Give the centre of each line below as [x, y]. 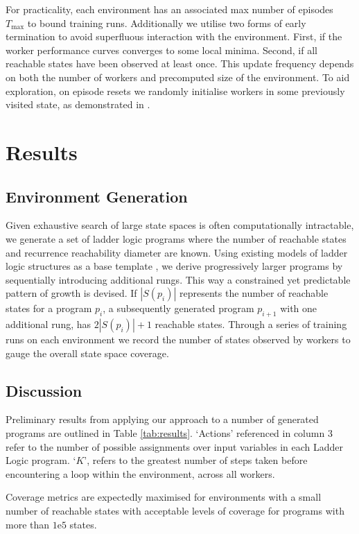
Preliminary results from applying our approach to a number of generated [162, 419]
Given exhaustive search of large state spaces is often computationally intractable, [180, 225]
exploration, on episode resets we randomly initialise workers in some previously [175, 91]
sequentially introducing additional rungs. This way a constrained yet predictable [178, 279]
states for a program [49, 308]
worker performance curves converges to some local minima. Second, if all [161, 50]
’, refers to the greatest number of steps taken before [196, 460]
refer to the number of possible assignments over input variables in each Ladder [174, 446]
